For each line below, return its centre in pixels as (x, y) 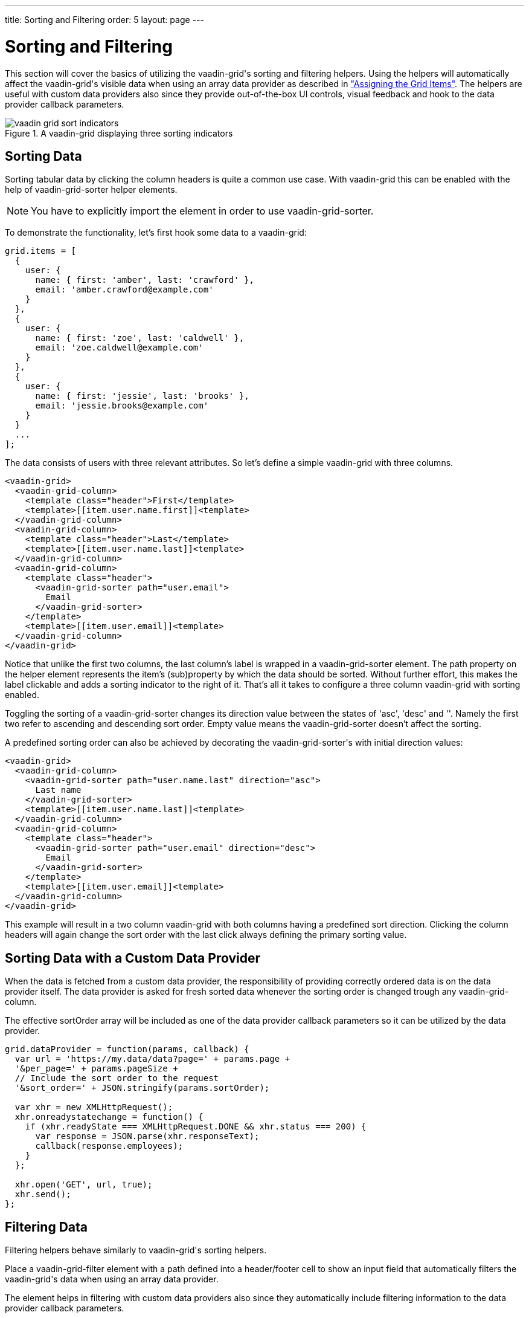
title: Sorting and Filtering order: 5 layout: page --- (104, 20)
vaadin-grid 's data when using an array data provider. (112, 1279)
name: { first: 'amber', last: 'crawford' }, (145, 280)
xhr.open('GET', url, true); (84, 1185)
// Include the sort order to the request (117, 1078)
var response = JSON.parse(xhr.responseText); (147, 1136)
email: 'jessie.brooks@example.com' (122, 406)
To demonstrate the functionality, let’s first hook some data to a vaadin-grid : (156, 233)
